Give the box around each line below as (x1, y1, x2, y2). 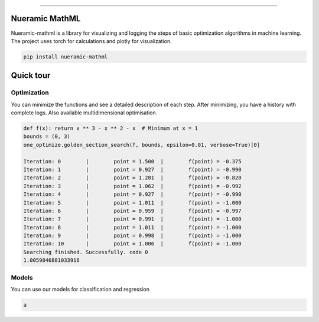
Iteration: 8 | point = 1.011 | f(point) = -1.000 (23, 224, 242, 231)
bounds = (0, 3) (23, 133, 71, 140)
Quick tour (11, 71, 51, 81)
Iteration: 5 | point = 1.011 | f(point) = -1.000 (23, 199, 242, 206)
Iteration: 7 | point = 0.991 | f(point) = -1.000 (23, 216, 242, 222)
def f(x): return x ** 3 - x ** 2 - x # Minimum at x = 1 (23, 125, 198, 132)
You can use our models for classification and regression (11, 286, 150, 293)
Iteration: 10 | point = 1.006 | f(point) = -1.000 (23, 241, 242, 247)
